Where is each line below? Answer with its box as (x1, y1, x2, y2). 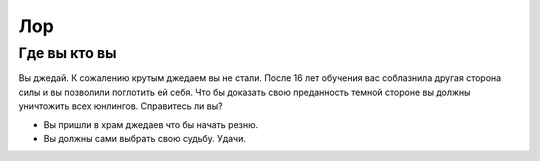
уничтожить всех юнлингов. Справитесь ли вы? (18, 100, 224, 112)
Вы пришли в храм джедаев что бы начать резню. (43, 118, 259, 130)
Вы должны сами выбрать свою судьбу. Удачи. (43, 132, 247, 144)
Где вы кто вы (18, 44, 117, 62)
